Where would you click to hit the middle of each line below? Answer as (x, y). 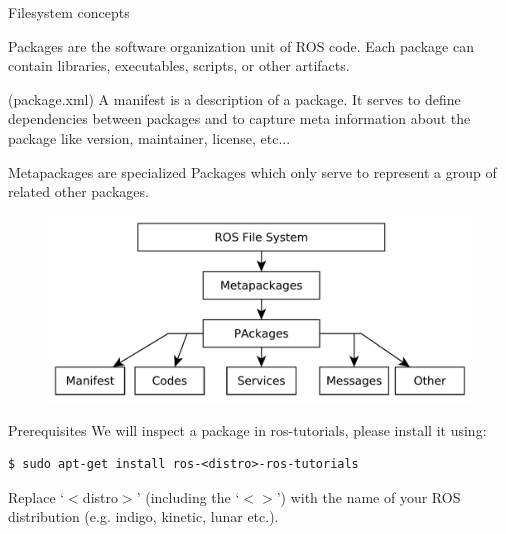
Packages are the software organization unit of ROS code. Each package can (241, 45)
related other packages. (78, 191)
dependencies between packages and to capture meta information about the (239, 118)
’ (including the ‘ (188, 496)
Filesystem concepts (69, 12)
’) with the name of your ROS (368, 496)
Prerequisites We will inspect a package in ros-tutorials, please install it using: (247, 429)
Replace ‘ (36, 496)
